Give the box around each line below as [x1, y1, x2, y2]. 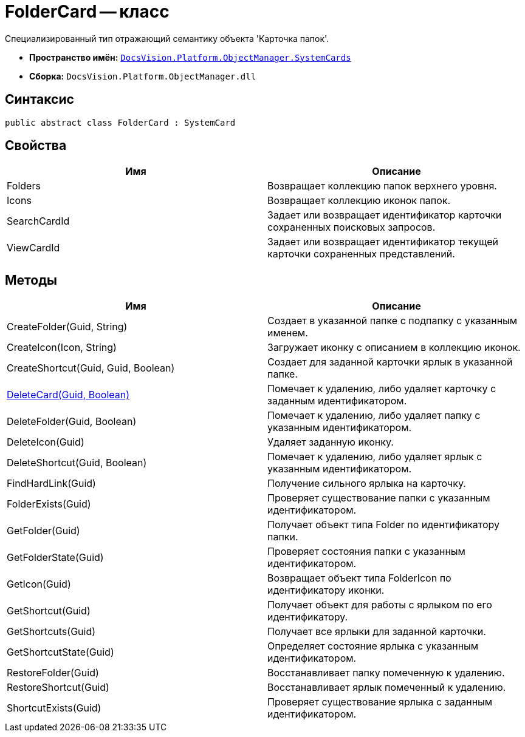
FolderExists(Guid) [7, 498, 91, 511]
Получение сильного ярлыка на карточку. [267, 477, 466, 490]
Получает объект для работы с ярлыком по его [267, 599, 492, 611]
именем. [267, 327, 308, 339]
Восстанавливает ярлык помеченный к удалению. [267, 681, 506, 694]
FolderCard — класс [5, 1, 170, 22]
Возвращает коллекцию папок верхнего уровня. [267, 180, 497, 192]
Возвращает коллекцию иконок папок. [267, 194, 451, 207]
